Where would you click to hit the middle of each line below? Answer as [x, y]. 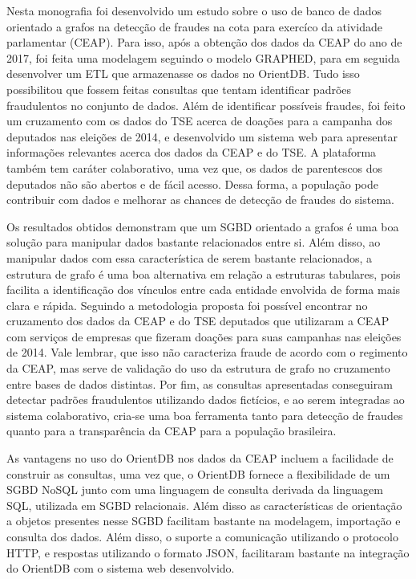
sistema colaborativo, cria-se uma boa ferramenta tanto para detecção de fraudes [205, 415]
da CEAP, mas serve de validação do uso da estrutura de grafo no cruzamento [198, 368]
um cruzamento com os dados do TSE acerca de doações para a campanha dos [200, 121]
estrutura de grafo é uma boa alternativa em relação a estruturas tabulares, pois [204, 273]
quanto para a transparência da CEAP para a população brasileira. [172, 431]
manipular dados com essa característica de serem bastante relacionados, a [190, 257]
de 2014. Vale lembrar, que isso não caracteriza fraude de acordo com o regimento [207, 352]
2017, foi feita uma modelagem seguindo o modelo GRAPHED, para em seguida [203, 57]
